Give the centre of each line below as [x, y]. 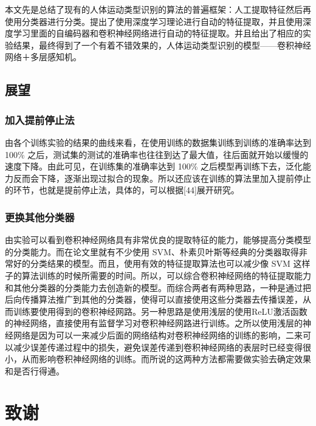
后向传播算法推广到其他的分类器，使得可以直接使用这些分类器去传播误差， [154, 299]
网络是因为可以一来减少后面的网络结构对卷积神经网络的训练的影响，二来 [158, 335]
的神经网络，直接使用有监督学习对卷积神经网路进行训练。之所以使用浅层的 [154, 323]
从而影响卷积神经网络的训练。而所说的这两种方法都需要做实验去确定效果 [166, 359]
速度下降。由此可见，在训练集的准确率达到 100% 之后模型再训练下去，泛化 [154, 166]
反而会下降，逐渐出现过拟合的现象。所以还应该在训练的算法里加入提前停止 [162, 178]
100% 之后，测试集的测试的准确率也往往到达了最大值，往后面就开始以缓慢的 [157, 154]
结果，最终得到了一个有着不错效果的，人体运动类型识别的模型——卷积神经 [162, 45]
